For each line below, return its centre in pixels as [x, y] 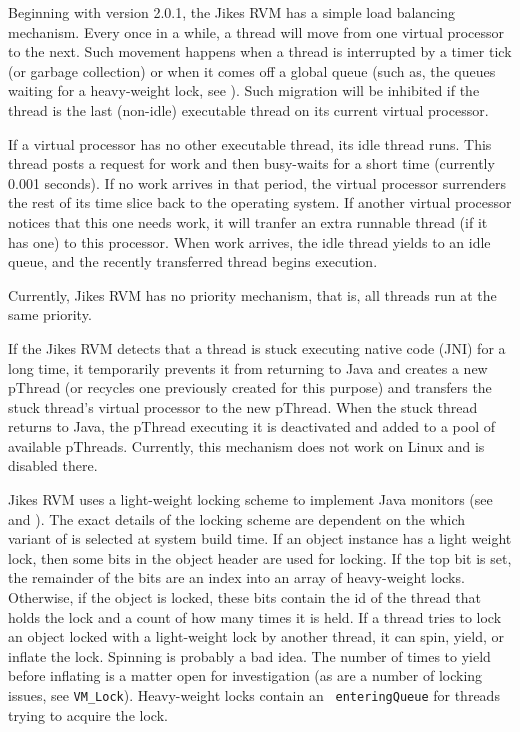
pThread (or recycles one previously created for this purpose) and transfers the [250, 387]
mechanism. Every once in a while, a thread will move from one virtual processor [256, 31]
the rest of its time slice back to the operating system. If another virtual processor [260, 202]
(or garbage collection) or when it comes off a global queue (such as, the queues [252, 70]
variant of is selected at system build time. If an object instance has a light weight [260, 538]
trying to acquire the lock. [88, 714]
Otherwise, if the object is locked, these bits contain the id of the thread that [244, 597]
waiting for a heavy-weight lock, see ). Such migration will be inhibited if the [244, 90]
